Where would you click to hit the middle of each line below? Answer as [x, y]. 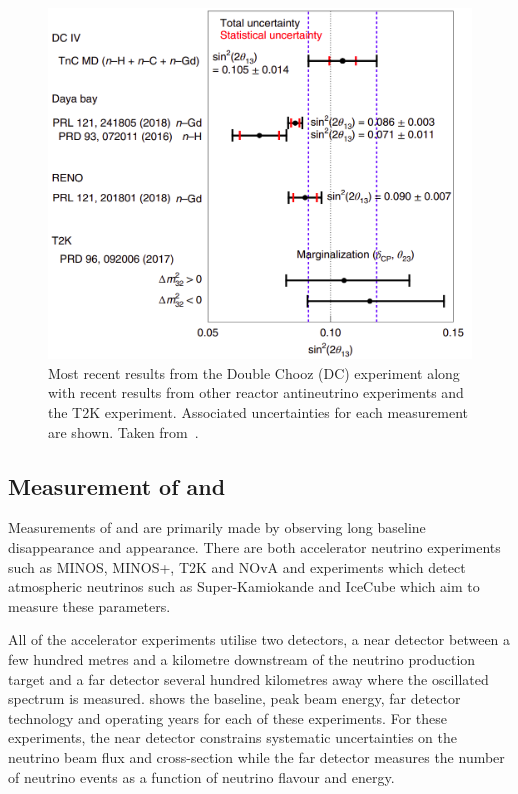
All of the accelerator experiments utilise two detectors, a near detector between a [259, 639]
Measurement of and [117, 485]
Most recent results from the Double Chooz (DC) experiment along [254, 372]
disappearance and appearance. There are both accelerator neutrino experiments [254, 547]
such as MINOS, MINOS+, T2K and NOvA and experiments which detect [237, 566]
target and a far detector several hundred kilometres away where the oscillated [248, 678]
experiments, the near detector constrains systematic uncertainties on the [233, 737]
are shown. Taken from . [123, 431]
